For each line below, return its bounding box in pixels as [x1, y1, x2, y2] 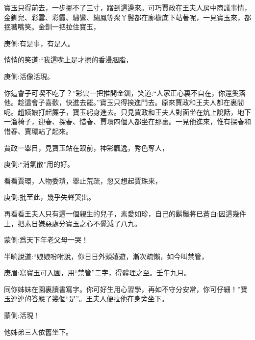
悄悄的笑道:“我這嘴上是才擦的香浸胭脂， [4, 54, 133, 65]
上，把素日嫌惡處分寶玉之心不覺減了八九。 [4, 218, 141, 228]
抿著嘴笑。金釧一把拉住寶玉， [4, 22, 100, 32]
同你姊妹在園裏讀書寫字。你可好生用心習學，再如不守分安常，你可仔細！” [4, 284, 241, 294]
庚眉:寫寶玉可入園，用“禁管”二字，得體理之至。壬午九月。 [4, 267, 191, 278]
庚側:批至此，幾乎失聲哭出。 [4, 192, 95, 202]
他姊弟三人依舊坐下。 [4, 326, 73, 337]
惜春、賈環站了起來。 [4, 126, 73, 136]
